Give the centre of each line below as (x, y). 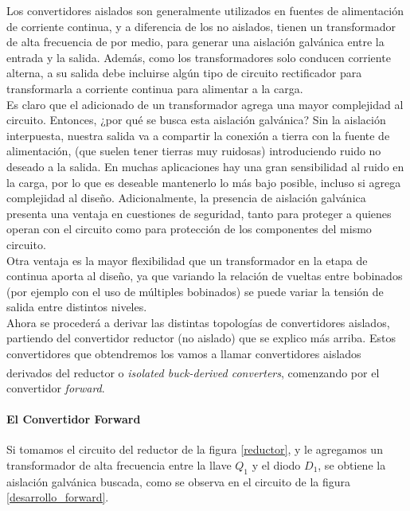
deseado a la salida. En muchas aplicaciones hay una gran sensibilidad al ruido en (205, 166)
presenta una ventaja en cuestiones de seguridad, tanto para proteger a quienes (199, 213)
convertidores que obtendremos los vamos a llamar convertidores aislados (184, 354)
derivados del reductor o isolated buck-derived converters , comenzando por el (193, 372)
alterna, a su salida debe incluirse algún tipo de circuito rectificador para (184, 73)
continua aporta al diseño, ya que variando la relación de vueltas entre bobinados (205, 276)
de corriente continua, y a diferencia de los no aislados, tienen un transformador (201, 26)
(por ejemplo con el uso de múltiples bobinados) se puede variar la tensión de (195, 291)
